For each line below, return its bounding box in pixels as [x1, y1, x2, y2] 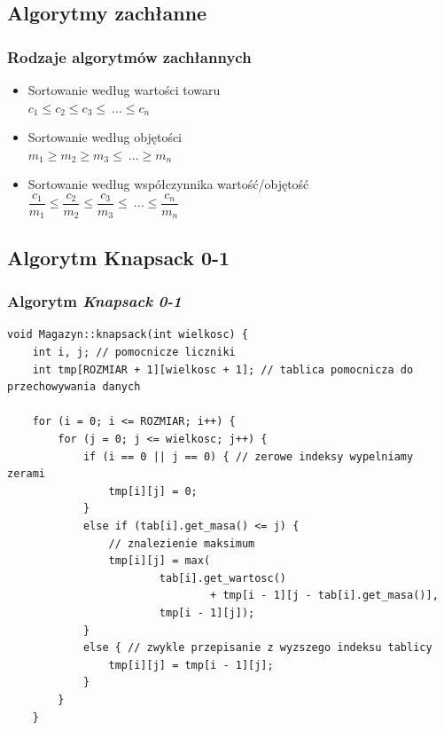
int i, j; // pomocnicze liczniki [32, 346, 236, 359]
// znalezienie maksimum [108, 537, 255, 550]
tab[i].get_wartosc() [159, 571, 286, 585]
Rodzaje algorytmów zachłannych [7, 45, 252, 67]
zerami [7, 467, 45, 481]
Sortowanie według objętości [27, 128, 183, 146]
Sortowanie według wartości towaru [27, 81, 221, 98]
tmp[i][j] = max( [108, 554, 211, 568]
